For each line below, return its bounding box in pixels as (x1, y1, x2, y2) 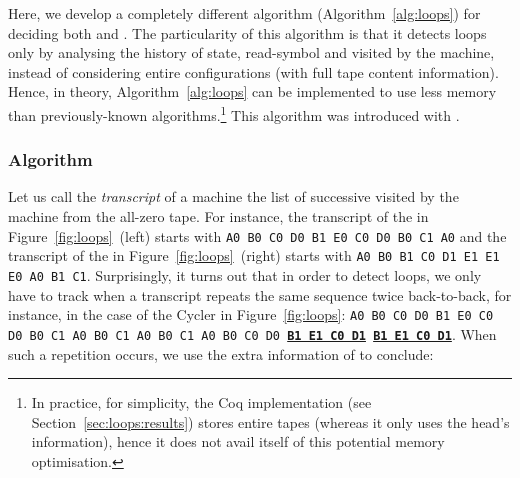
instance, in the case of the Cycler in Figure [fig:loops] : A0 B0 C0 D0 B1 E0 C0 (8, 304, 494, 325)
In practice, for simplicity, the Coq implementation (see (31, 392, 372, 413)
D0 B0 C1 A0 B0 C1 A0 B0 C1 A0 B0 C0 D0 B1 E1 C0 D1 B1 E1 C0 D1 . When (8, 323, 497, 344)
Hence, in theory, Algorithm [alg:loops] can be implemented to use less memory (8, 81, 497, 102)
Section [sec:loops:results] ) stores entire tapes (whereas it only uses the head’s (31, 411, 510, 432)
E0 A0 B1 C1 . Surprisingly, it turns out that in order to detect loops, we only (8, 264, 482, 285)
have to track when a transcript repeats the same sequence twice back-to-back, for (8, 284, 512, 305)
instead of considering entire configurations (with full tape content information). (8, 61, 499, 82)
